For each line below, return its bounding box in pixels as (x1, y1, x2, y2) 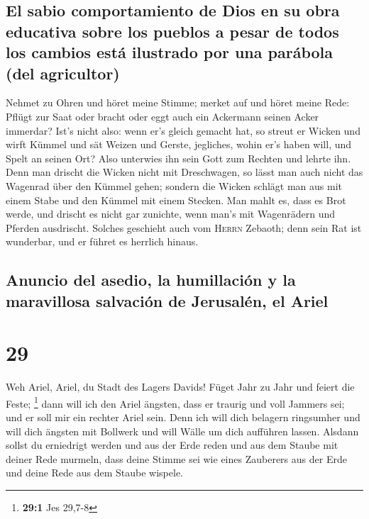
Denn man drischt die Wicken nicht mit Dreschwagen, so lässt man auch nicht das (6, 164, 363, 179)
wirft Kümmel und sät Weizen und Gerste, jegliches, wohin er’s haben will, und (6, 137, 352, 152)
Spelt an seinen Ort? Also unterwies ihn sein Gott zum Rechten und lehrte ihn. (6, 150, 351, 165)
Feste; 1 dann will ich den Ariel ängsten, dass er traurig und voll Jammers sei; (6, 394, 345, 411)
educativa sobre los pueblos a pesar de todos (6, 20, 339, 42)
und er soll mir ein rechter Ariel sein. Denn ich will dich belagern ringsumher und (6, 410, 360, 425)
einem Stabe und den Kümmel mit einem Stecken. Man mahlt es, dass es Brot (6, 192, 346, 207)
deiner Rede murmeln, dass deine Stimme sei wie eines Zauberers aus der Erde (6, 451, 347, 466)
